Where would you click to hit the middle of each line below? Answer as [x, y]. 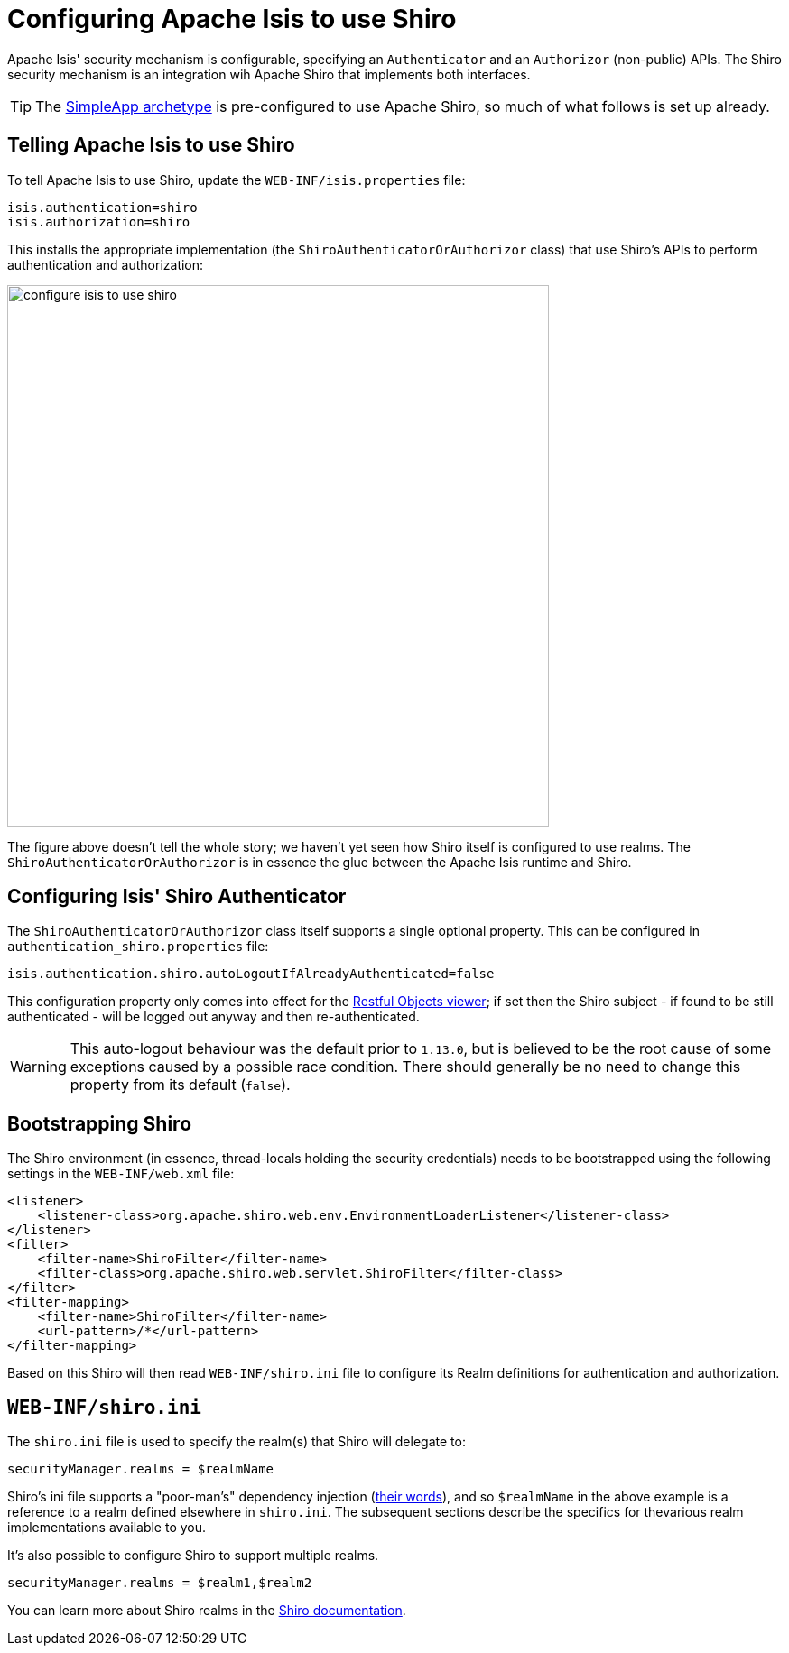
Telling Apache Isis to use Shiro [151, 145]
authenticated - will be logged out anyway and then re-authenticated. [213, 1017]
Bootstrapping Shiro [100, 1123]
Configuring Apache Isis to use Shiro [232, 19]
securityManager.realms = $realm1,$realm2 [160, 1583]
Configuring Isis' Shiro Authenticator [177, 897]
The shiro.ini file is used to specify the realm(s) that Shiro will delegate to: [237, 1442]
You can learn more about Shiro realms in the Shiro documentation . [207, 1611]
